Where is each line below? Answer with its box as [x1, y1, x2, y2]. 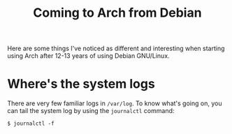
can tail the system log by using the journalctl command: [7, 107, 175, 115]
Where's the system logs [7, 76, 155, 92]
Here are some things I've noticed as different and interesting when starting [7, 44, 225, 53]
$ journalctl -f [7, 120, 55, 127]
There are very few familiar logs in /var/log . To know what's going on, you [7, 99, 222, 107]
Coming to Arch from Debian [33, 5, 202, 21]
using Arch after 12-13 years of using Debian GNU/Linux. [7, 52, 170, 60]
